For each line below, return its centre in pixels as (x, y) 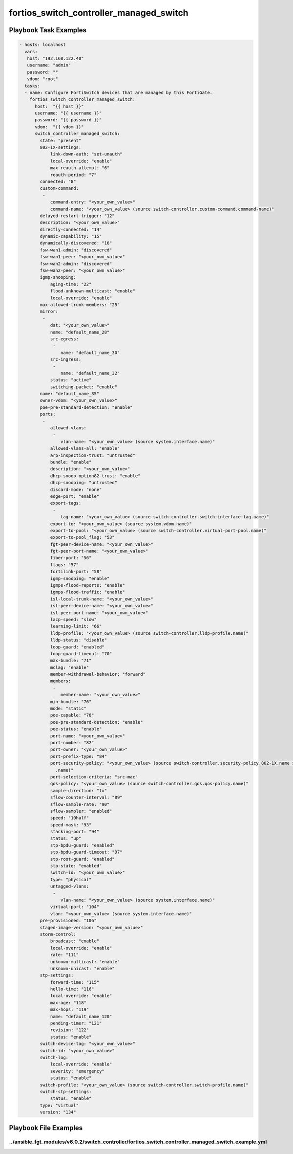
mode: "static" (68, 709)
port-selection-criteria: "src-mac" (94, 777)
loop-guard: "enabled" (77, 647)
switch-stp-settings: (66, 1091)
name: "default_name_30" (90, 353)
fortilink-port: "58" (76, 572)
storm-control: (58, 934)
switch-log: (54, 1057)
